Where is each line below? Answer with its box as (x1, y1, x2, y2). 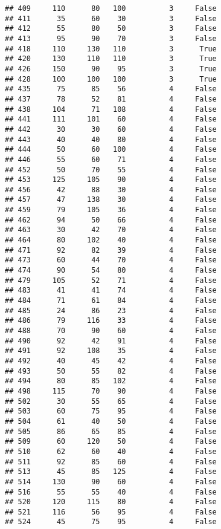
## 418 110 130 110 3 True (5, 44, 217, 53)
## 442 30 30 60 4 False (5, 125, 217, 134)
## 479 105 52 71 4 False (5, 276, 217, 285)
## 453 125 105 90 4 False (5, 175, 217, 184)
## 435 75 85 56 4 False (5, 85, 217, 94)
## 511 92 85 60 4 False (5, 457, 217, 466)
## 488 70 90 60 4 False (5, 326, 217, 335)
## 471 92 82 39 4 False (5, 245, 217, 255)
